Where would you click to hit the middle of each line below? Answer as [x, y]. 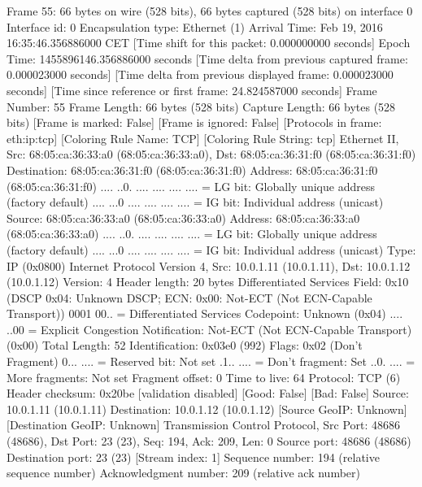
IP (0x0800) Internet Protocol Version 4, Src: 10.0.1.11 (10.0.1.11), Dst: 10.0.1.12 [209, 265]
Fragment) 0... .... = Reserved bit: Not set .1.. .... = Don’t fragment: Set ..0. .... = [211, 361]
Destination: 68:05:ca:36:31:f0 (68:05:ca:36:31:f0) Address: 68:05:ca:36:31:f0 [192, 170]
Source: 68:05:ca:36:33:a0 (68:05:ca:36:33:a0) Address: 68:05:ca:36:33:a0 [183, 217]
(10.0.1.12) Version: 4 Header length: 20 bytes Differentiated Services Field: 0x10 [208, 282]
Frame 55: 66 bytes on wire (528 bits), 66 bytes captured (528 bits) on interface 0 [210, 11]
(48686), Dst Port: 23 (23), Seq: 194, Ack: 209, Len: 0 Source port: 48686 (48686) [209, 441]
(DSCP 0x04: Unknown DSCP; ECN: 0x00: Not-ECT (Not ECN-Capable [189, 297]
